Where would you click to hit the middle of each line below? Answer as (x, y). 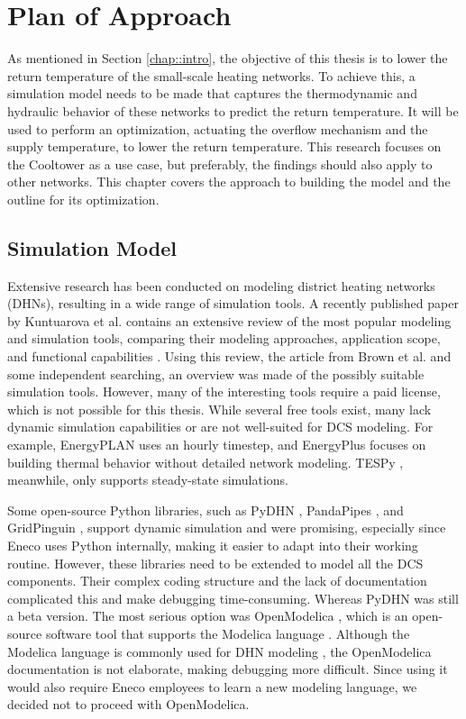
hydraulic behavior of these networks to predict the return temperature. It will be (233, 110)
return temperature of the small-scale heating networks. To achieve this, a (211, 75)
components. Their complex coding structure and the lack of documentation (217, 581)
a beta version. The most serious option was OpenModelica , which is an (208, 616)
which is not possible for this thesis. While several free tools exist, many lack (219, 409)
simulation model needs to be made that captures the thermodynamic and (212, 93)
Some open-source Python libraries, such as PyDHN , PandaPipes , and (206, 510)
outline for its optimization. (83, 199)
